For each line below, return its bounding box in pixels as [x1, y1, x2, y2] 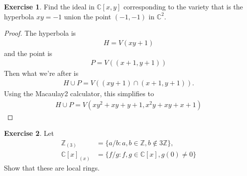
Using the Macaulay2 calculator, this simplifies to [4, 88, 154, 99]
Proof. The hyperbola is [4, 28, 76, 38]
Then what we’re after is [4, 68, 79, 78]
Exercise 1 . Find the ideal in [4, 1, 95, 11]
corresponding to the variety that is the [123, 1, 243, 11]
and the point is [4, 48, 52, 58]
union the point [64, 11, 111, 21]
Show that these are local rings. [4, 163, 100, 173]
